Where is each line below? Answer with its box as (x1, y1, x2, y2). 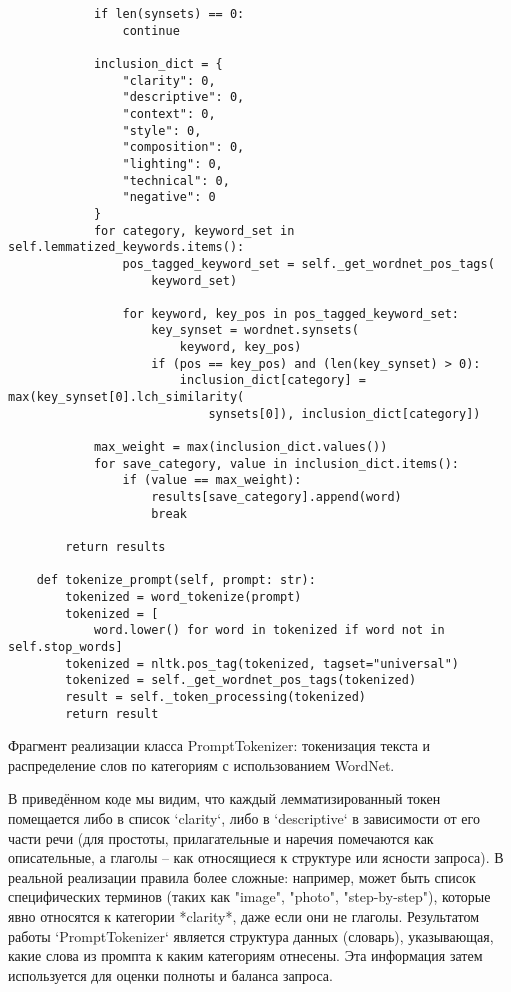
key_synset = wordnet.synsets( (151, 323, 359, 338)
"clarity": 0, (122, 73, 216, 88)
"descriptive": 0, (122, 90, 245, 105)
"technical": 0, (122, 173, 230, 188)
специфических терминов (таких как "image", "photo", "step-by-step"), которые (8, 886, 491, 907)
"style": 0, (122, 123, 202, 138)
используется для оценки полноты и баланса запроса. (8, 964, 333, 985)
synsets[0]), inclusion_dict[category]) (208, 406, 481, 421)
